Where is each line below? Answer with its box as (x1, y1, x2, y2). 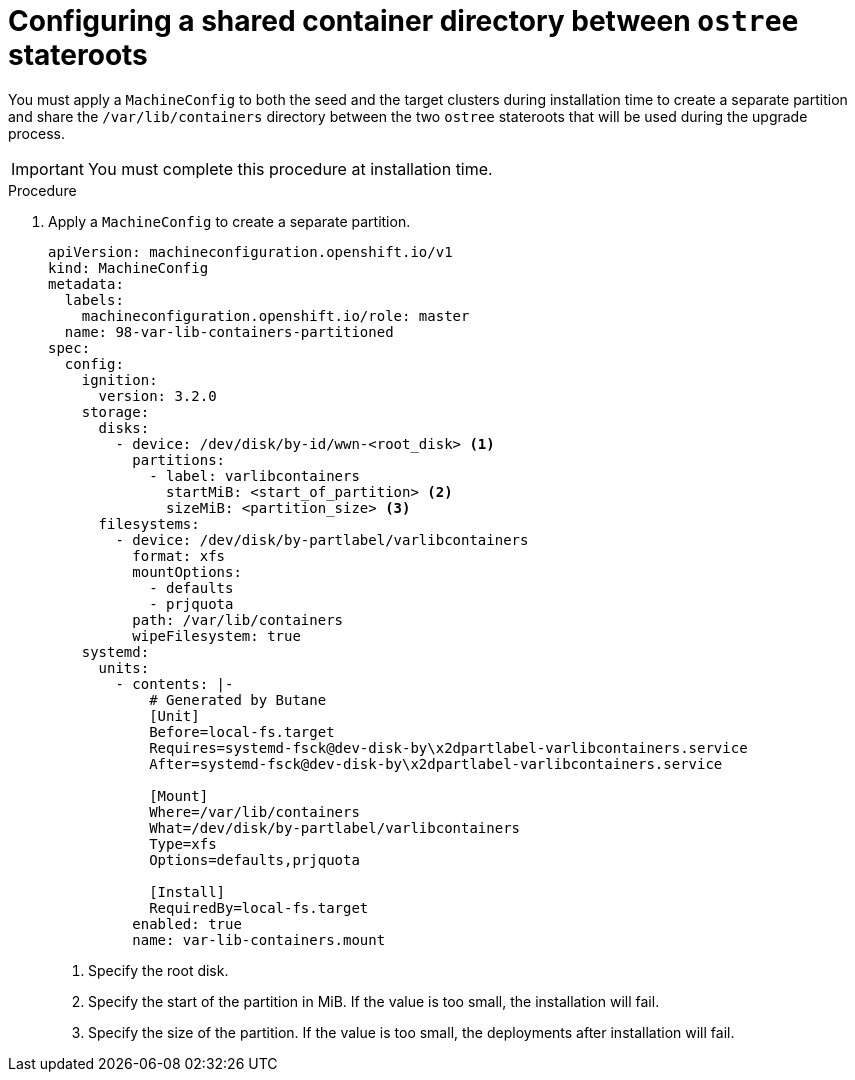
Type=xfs (149, 835, 217, 852)
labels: (64, 291, 124, 308)
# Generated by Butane (149, 691, 327, 708)
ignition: (81, 371, 158, 388)
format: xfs (132, 547, 226, 564)
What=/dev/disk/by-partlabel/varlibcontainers (149, 819, 521, 836)
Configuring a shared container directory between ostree (8, 4, 799, 38)
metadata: (48, 275, 124, 292)
